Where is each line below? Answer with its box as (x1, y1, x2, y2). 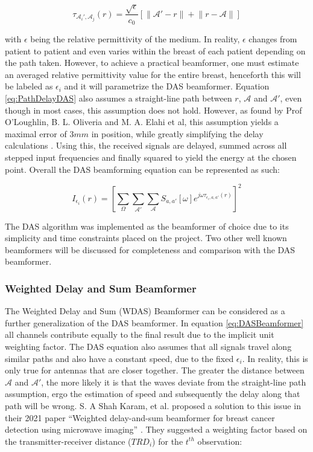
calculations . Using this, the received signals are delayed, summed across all (5, 139, 287, 152)
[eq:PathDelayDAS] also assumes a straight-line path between (5, 92, 232, 104)
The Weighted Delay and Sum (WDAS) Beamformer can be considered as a (5, 305, 285, 317)
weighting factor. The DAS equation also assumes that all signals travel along (5, 340, 292, 353)
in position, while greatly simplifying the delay (91, 127, 264, 140)
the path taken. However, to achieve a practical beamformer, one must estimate (5, 56, 299, 69)
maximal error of (5, 127, 67, 140)
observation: (197, 434, 242, 447)
